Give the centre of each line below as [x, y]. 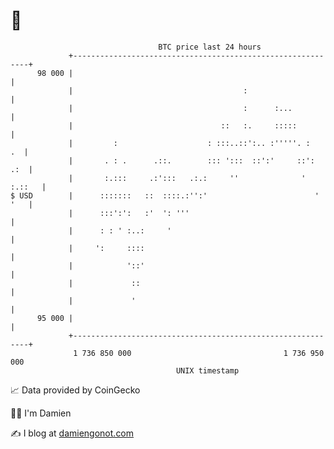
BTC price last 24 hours [210, 47]
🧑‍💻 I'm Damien [41, 413]
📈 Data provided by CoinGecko [75, 390]
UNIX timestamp [207, 370]
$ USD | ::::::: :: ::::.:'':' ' [165, 195]
